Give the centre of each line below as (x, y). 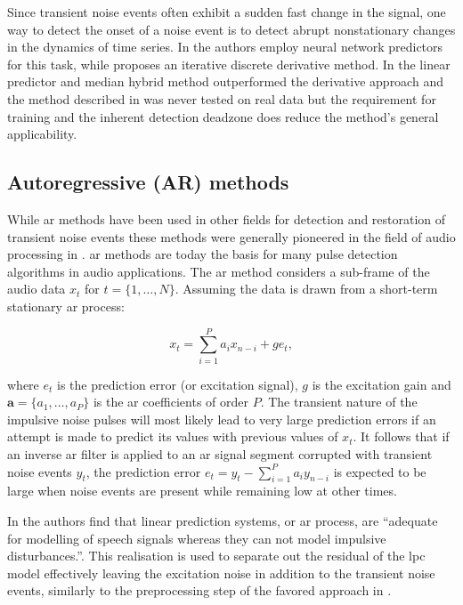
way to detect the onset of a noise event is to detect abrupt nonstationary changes (231, 29)
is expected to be (380, 471)
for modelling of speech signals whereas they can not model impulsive (197, 538)
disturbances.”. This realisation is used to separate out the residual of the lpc (216, 556)
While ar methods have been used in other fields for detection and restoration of (227, 218)
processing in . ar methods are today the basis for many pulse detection (203, 254)
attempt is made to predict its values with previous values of (173, 436)
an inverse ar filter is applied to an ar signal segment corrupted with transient (220, 454)
